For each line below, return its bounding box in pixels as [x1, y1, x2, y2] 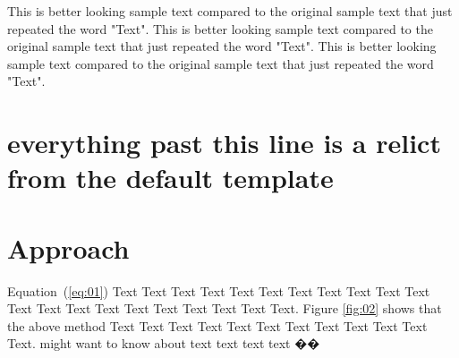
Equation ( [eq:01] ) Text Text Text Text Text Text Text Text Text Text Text [7, 281, 430, 300]
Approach [7, 229, 130, 266]
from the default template [7, 159, 334, 196]
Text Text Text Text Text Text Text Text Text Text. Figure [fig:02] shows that [7, 299, 442, 318]
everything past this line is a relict [7, 124, 441, 161]
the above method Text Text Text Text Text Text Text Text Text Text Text [7, 316, 428, 335]
